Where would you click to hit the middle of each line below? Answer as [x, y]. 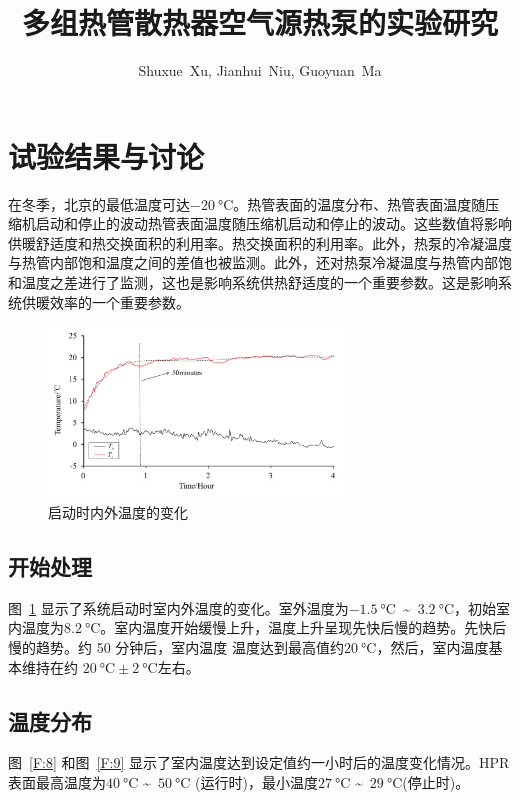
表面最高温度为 [57, 781]
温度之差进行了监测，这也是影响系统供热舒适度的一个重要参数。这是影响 [259, 282]
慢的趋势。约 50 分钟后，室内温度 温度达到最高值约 [176, 646]
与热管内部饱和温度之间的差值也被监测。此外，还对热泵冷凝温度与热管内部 [253, 262]
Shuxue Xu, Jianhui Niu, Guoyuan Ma [260, 70]
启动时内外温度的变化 [118, 511]
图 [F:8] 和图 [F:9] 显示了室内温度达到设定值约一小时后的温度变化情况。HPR [259, 762]
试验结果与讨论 [106, 155]
